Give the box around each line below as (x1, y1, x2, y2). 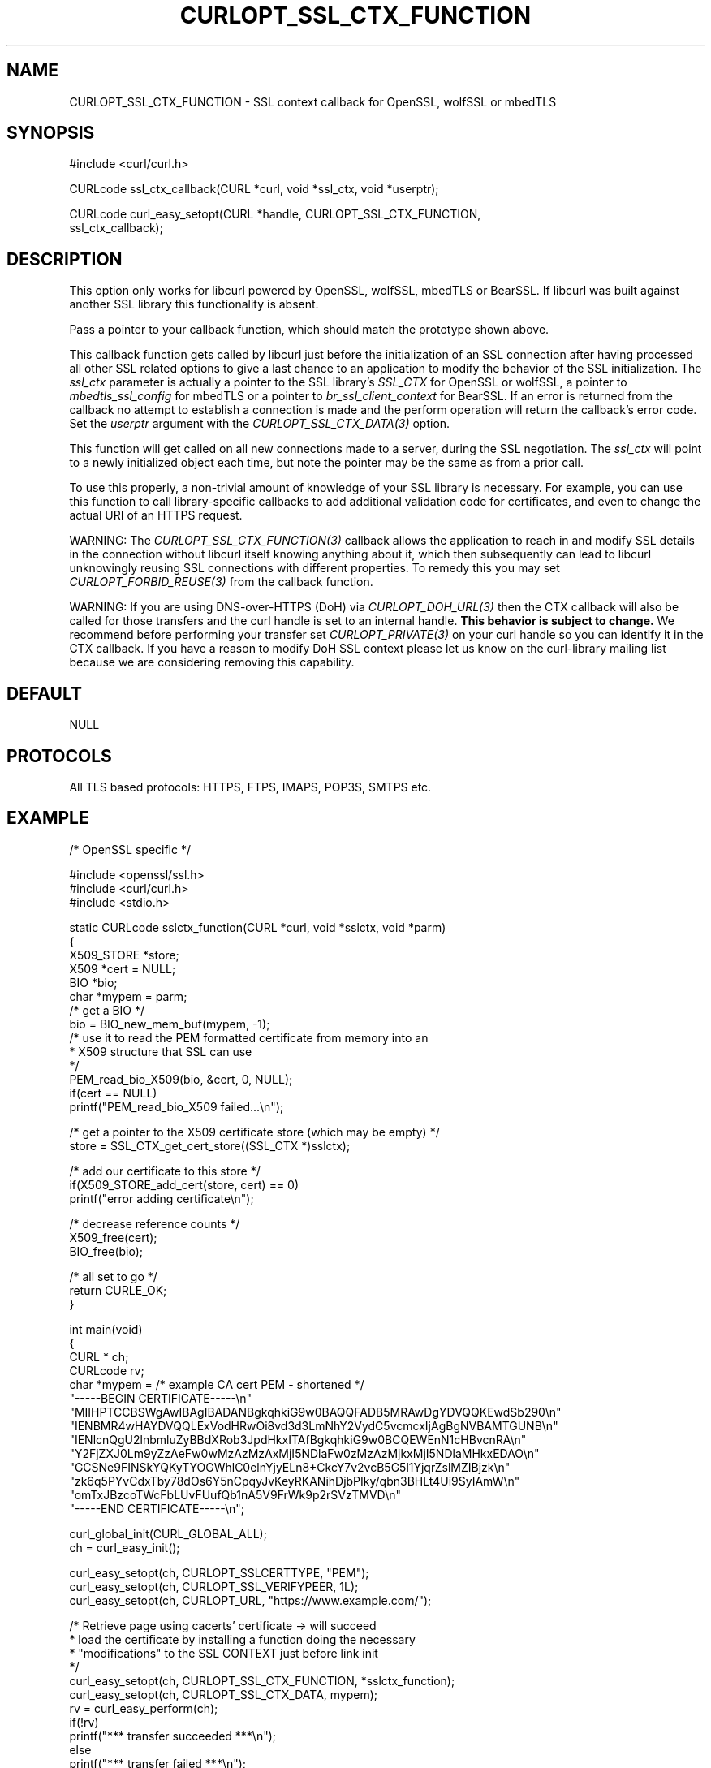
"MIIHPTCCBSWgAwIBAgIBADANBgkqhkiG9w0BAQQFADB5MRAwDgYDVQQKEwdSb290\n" (69, 1404, 562, 1419)
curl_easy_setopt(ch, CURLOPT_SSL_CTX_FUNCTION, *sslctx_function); (69, 1673, 455, 1688)
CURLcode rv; (69, 1363, 144, 1378)
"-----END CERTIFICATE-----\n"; (69, 1501, 245, 1516)
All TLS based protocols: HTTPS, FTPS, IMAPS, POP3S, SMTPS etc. (69, 779, 432, 794)
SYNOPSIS (6, 123, 95, 144)
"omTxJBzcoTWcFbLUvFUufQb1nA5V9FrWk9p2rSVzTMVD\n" (69, 1487, 402, 1502)
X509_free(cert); (69, 1230, 157, 1244)
